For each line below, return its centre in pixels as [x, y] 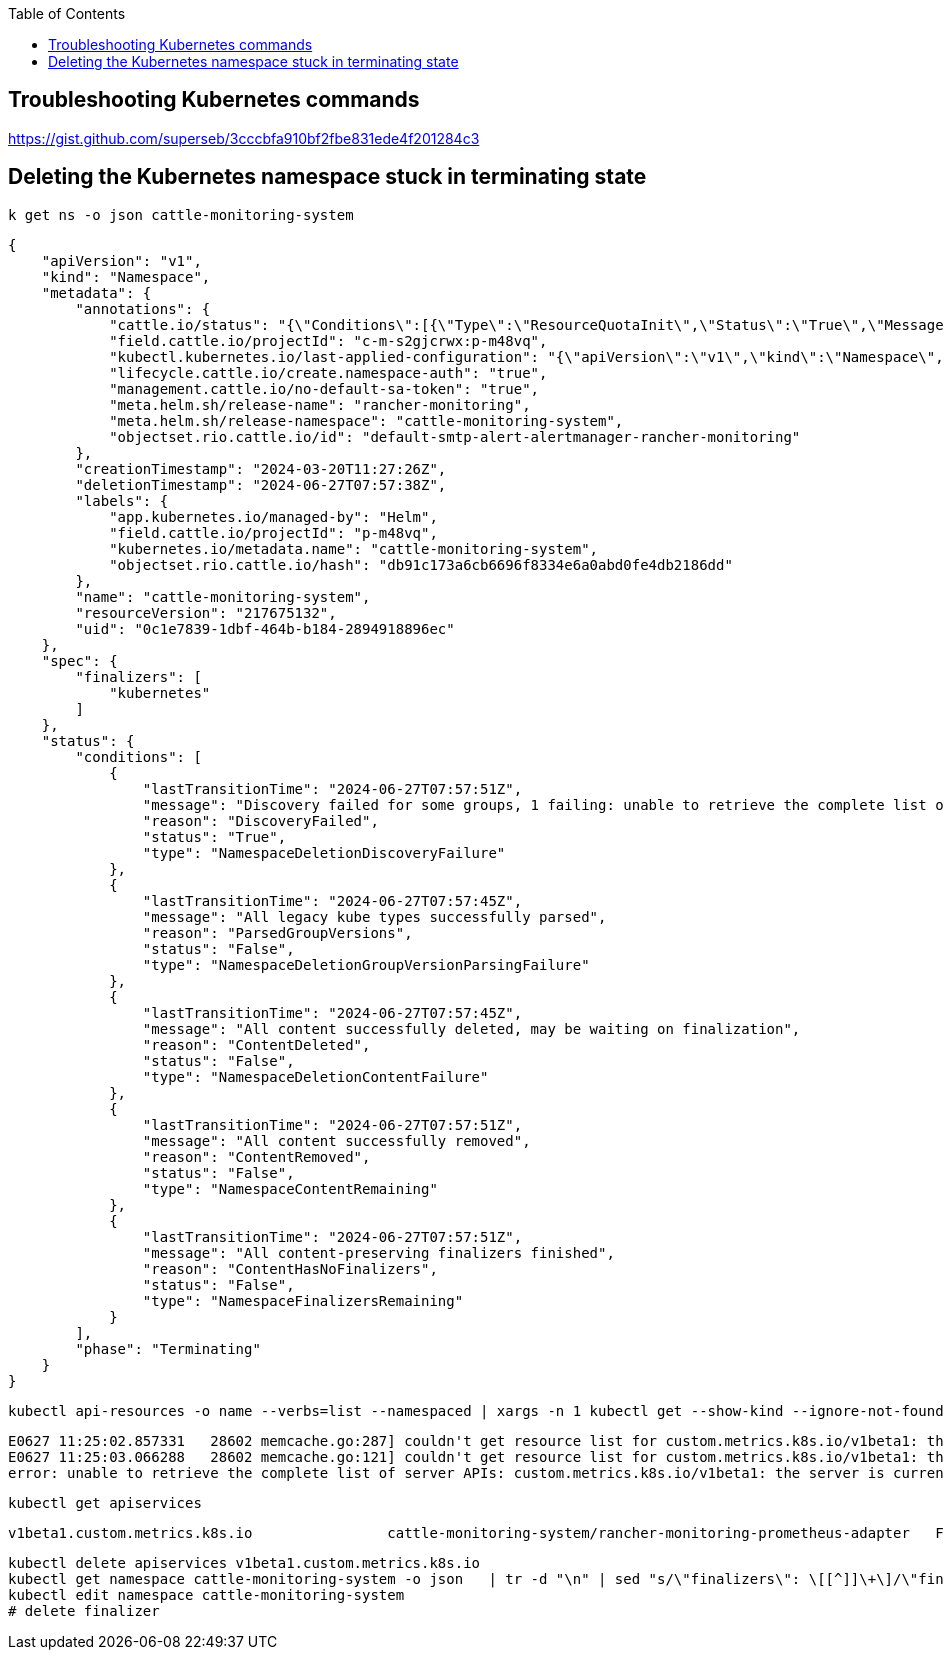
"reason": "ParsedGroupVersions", [277, 932]
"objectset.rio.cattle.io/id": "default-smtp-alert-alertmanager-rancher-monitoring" [455, 436]
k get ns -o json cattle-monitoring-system [181, 214]
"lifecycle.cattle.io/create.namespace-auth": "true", [328, 372]
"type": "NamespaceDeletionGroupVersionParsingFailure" [366, 964]
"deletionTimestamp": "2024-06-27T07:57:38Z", [261, 484]
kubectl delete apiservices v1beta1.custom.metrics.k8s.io [244, 1562]
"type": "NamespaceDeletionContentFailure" [315, 1076]
